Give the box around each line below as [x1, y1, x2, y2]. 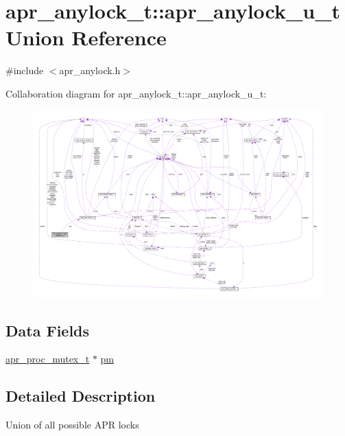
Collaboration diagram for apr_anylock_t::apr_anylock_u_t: [5, 86, 267, 100]
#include [5, 63, 44, 78]
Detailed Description [5, 385, 156, 406]
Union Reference [5, 23, 167, 51]
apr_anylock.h [59, 63, 121, 78]
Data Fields [5, 319, 90, 341]
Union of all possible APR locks [5, 417, 139, 432]
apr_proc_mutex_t [5, 352, 90, 366]
